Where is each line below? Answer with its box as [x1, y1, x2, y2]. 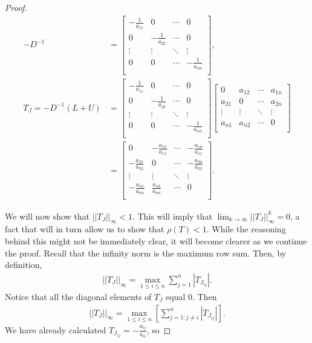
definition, [5, 258, 42, 271]
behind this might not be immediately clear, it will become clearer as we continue [5, 234, 307, 247]
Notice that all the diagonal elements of [5, 290, 152, 302]
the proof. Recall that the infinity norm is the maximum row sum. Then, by [5, 246, 287, 259]
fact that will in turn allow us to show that [5, 223, 164, 235]
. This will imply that [132, 209, 212, 222]
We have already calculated [5, 323, 106, 336]
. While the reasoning [206, 223, 286, 235]
